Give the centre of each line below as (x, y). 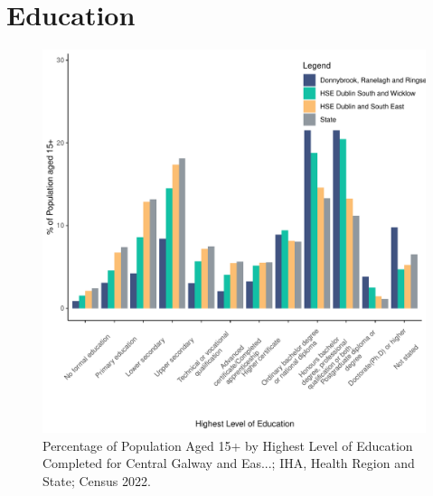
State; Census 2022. (97, 480)
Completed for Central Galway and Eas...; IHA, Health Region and (229, 463)
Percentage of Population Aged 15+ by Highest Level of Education (228, 445)
